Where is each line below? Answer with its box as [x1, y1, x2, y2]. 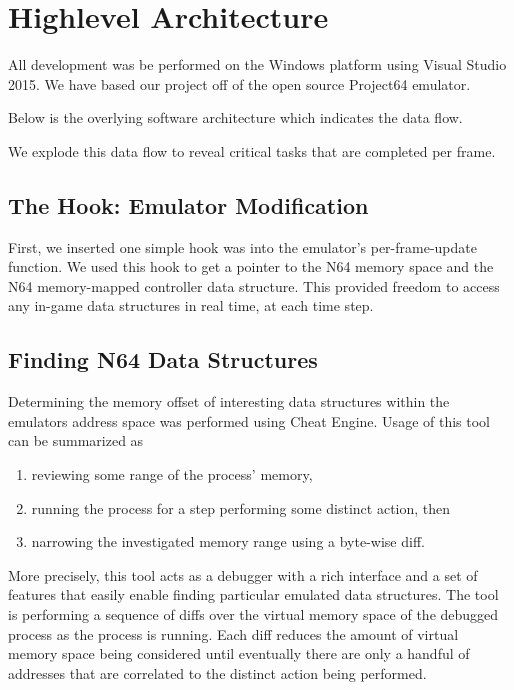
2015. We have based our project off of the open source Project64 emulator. [8, 73, 471, 94]
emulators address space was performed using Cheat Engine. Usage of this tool [8, 410, 490, 431]
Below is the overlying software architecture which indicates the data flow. [8, 107, 463, 128]
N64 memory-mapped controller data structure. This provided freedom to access [8, 275, 500, 296]
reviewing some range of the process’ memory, [31, 464, 313, 485]
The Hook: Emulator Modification [8, 189, 369, 220]
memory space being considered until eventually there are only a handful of [8, 643, 470, 664]
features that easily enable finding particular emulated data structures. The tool [8, 584, 499, 605]
